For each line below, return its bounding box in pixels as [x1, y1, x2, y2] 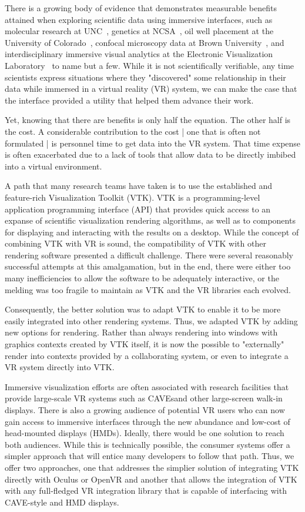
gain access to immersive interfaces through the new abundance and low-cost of [5, 415, 290, 427]
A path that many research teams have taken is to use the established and [5, 179, 273, 192]
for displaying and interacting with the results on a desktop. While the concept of [5, 225, 299, 238]
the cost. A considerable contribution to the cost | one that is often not [5, 125, 261, 137]
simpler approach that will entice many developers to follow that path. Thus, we [5, 450, 294, 462]
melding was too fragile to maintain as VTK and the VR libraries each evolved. [5, 283, 291, 295]
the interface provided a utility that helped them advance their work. [5, 94, 254, 106]
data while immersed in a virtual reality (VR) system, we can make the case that [5, 82, 297, 95]
